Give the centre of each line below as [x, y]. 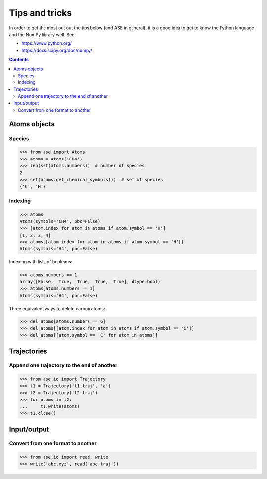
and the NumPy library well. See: [43, 34]
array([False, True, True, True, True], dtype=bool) [90, 282]
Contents [19, 60]
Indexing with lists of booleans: [41, 262]
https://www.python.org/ [46, 43]
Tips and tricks [40, 13]
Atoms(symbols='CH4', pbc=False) [60, 221]
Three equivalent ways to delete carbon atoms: [57, 308]
